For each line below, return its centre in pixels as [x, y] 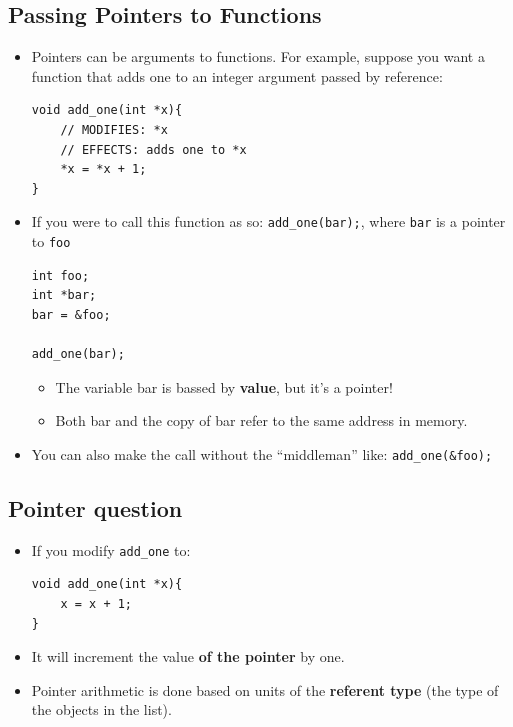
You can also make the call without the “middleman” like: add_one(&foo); [262, 453]
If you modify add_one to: [111, 549]
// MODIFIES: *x [114, 129]
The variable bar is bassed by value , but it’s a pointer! [224, 386]
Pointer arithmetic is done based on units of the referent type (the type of [265, 689]
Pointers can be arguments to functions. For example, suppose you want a [258, 56]
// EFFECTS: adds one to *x [153, 149]
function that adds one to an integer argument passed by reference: [237, 75]
